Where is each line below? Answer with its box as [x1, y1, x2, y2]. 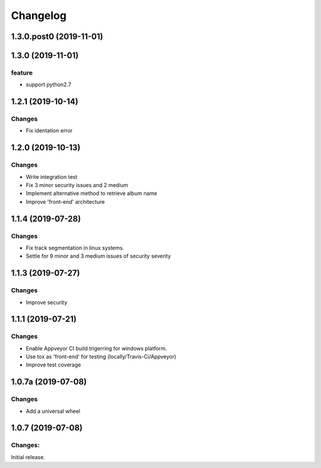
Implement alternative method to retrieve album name [26, 190, 158, 197]
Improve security [26, 299, 68, 306]
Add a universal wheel [26, 407, 80, 415]
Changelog [11, 9, 67, 22]
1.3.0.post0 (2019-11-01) [11, 31, 103, 42]
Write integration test [26, 173, 77, 181]
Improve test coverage [26, 361, 81, 368]
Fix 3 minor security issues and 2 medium [26, 182, 128, 189]
